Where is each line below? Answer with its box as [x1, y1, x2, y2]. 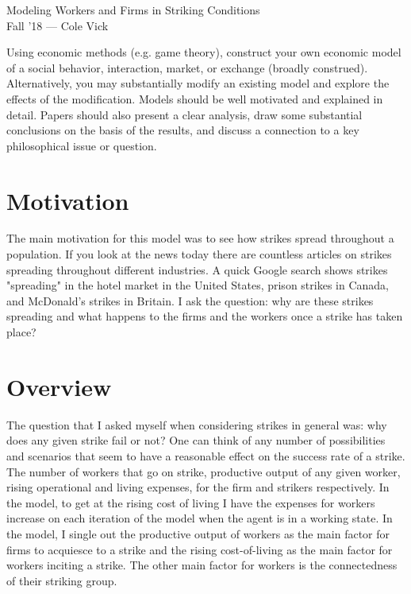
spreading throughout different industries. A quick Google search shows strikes [6, 261, 388, 278]
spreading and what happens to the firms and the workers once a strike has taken [6, 308, 403, 324]
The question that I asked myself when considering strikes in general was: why [6, 416, 387, 433]
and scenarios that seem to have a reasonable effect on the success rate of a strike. [6, 447, 405, 464]
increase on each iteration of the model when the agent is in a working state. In [6, 510, 393, 526]
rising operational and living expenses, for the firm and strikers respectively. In [6, 479, 390, 495]
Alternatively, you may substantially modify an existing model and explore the [6, 75, 390, 91]
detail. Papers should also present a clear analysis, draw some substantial [6, 106, 363, 122]
